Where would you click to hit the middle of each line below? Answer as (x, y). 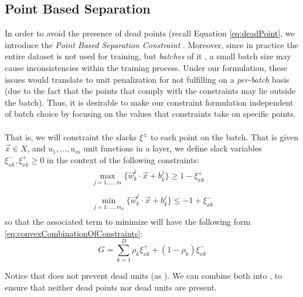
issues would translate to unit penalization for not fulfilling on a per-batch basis (147, 79)
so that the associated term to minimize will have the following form (128, 221)
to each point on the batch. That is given (224, 136)
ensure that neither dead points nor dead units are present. (111, 287)
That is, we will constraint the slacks (71, 136)
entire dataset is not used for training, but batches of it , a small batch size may (148, 56)
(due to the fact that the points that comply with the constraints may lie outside (150, 91)
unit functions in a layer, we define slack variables (173, 148)
